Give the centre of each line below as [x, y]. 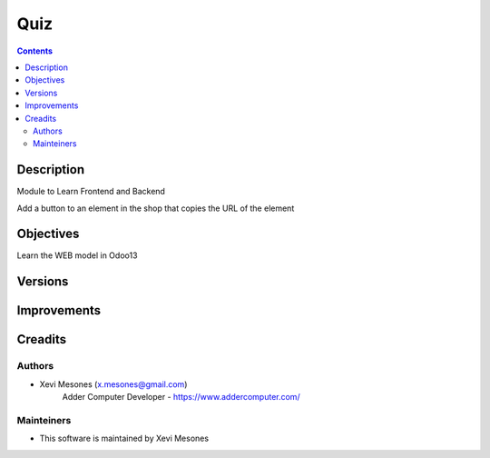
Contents [35, 51]
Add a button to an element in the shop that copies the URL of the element [156, 208]
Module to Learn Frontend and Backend [91, 192]
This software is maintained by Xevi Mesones [124, 438]
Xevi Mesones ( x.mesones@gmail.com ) [113, 384]
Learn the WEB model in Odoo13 [77, 255]
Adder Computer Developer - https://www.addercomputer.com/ [181, 397]
